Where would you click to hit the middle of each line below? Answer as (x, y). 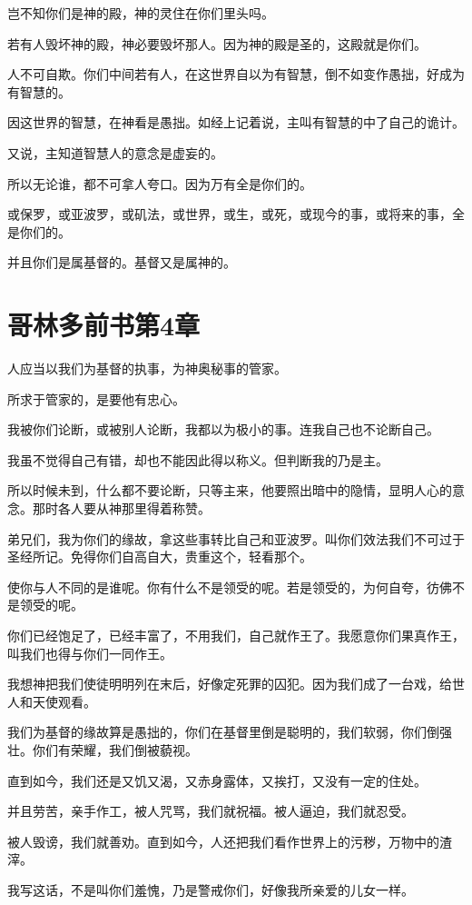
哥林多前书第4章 (104, 325)
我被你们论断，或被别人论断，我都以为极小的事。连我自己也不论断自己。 (223, 429)
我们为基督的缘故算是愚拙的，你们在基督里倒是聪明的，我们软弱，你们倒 (223, 732)
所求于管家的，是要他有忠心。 (96, 398)
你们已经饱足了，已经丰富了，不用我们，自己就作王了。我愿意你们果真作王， (236, 635)
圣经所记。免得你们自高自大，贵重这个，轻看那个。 (160, 557)
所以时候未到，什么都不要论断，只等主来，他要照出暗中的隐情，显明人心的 (230, 490)
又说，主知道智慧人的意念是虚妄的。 (115, 152)
